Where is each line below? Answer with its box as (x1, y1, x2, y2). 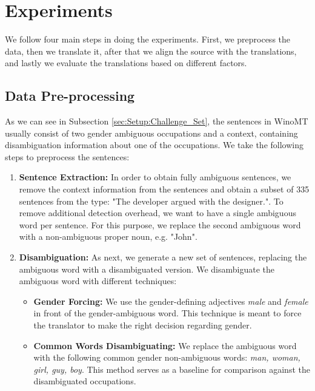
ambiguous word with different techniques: (19, 274, 177, 287)
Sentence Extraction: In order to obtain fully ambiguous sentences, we (19, 171, 291, 183)
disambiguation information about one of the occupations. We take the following (5, 138, 303, 151)
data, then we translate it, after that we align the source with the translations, (5, 44, 297, 57)
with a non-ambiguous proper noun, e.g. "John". (19, 230, 197, 243)
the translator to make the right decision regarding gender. (33, 319, 252, 331)
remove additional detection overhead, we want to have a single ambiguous (19, 206, 296, 219)
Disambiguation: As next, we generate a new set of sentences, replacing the (19, 251, 307, 263)
